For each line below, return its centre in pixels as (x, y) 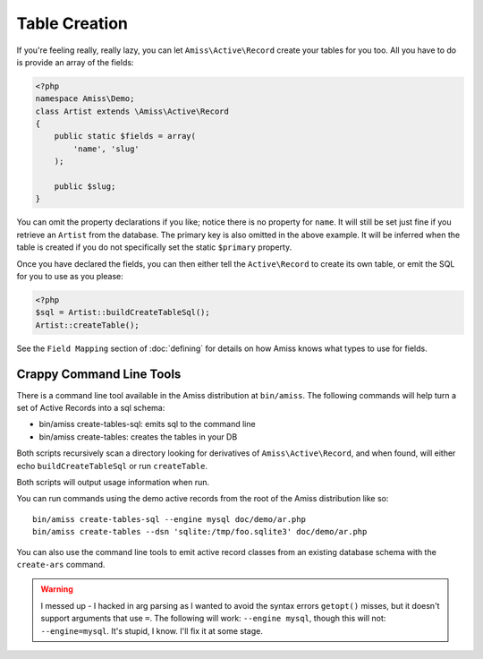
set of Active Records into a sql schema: (91, 408)
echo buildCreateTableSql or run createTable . (112, 466)
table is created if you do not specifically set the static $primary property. (154, 247)
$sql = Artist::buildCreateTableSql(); (123, 312)
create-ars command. (61, 564)
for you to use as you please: (70, 276)
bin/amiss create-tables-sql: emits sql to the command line (147, 424)
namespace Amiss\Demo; (85, 99)
